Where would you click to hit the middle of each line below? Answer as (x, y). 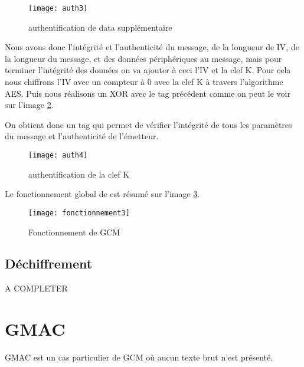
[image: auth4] (58, 155)
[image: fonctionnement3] (79, 213)
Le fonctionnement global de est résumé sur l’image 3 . (102, 194)
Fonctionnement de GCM (74, 232)
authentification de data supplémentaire (100, 27)
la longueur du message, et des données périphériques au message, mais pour (143, 58)
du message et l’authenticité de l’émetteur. (82, 136)
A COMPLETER (36, 288)
